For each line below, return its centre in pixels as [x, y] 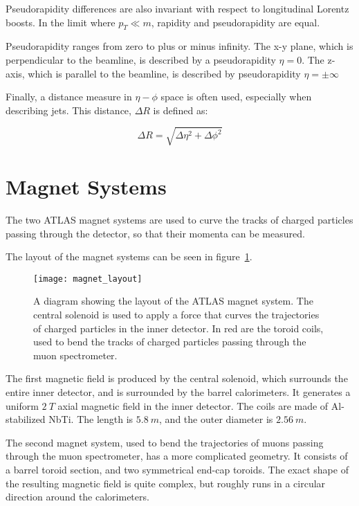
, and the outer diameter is [216, 419]
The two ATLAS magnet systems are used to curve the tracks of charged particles [179, 220]
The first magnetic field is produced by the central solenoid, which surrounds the [177, 378]
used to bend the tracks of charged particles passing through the [170, 342]
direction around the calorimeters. [77, 497]
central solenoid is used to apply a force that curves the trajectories [176, 315]
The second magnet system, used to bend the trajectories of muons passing [165, 442]
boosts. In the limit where [61, 22]
